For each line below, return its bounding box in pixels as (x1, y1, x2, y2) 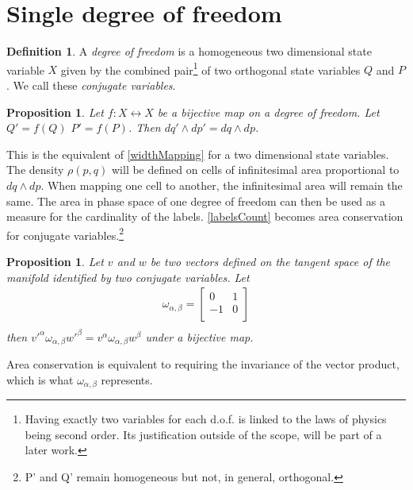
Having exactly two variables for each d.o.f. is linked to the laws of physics (25, 411, 387, 427)
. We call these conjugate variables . (6, 76, 176, 93)
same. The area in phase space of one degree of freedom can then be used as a (6, 192, 385, 209)
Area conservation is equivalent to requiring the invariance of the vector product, (6, 356, 400, 372)
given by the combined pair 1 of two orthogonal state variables (60, 59, 361, 78)
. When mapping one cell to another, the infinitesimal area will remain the (40, 176, 403, 193)
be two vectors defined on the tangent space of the (150, 253, 391, 269)
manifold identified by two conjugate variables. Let (6, 268, 250, 285)
